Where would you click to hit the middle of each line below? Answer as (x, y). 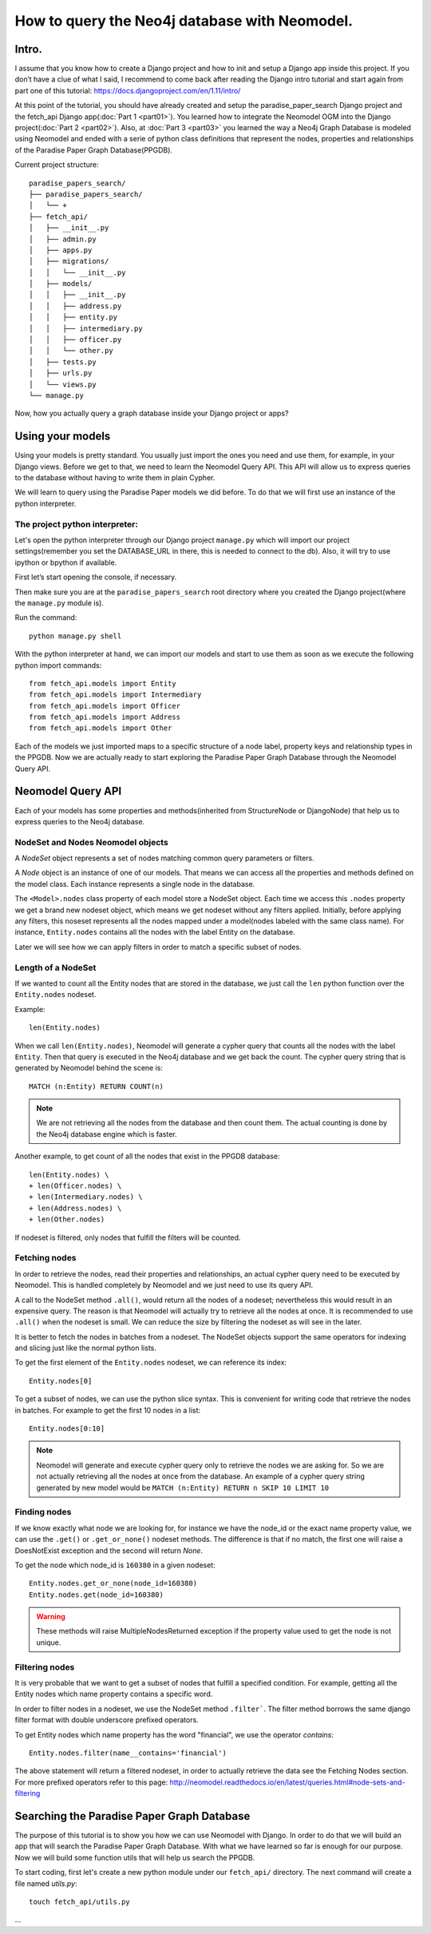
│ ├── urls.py (61, 373)
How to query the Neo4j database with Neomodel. (184, 21)
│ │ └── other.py (71, 351)
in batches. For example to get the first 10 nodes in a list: (108, 1410)
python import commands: (58, 665)
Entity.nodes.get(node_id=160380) (96, 1594)
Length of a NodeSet (55, 967)
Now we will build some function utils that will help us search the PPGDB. (135, 1857)
